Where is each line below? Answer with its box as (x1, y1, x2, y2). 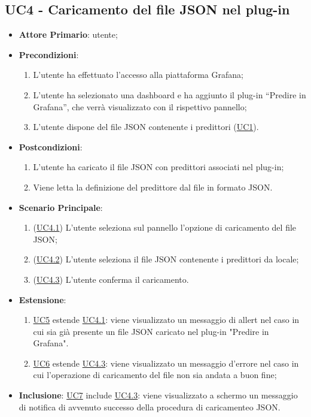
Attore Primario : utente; (19, 28, 118, 41)
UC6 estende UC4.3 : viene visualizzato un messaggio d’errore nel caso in (33, 356, 299, 369)
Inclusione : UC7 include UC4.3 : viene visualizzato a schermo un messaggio (19, 389, 298, 401)
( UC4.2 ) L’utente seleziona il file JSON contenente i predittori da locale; (33, 253, 299, 265)
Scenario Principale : (19, 201, 103, 213)
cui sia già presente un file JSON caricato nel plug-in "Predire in (33, 325, 269, 337)
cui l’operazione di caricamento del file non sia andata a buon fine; (33, 368, 277, 381)
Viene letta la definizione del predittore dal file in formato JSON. (33, 180, 273, 193)
